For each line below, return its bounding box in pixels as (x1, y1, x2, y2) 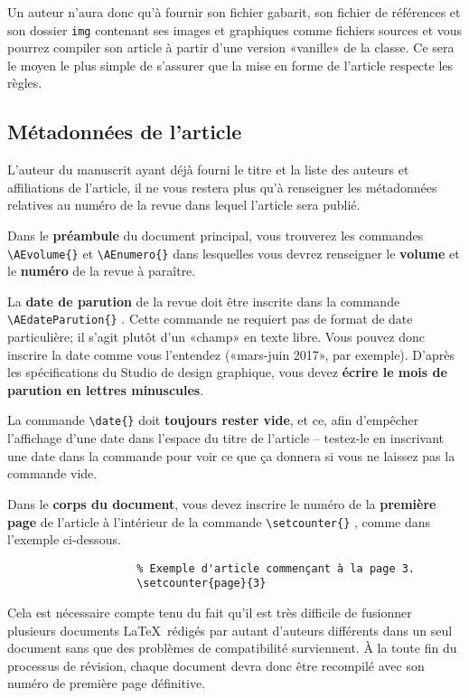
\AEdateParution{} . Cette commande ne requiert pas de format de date (7, 309, 413, 328)
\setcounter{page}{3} (136, 577, 267, 590)
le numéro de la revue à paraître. (7, 261, 196, 280)
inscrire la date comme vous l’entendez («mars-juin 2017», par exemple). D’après (7, 344, 455, 363)
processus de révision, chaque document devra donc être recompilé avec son (7, 656, 425, 674)
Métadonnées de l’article (7, 118, 242, 146)
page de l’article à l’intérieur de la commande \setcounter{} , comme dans (7, 512, 431, 531)
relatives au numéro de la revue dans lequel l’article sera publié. (7, 195, 361, 214)
